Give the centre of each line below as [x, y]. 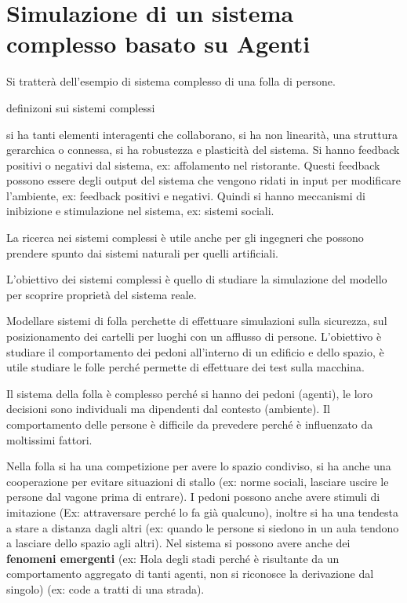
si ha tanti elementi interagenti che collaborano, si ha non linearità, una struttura [202, 134]
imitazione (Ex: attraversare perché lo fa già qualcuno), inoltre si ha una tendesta [202, 512]
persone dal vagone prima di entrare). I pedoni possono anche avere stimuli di [193, 497]
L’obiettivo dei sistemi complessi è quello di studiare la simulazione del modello [197, 279]
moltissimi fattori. [49, 439]
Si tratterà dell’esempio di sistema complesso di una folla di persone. [171, 81]
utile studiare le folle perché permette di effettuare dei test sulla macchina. [185, 367]
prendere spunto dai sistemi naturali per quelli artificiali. [142, 252]
